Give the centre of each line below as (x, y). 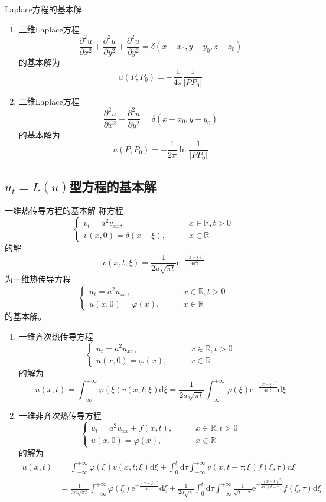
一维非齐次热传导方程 (60, 415)
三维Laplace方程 (49, 29)
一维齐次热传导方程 (56, 336)
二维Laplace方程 (49, 101)
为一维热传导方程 (38, 279)
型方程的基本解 (113, 186)
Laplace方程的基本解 (43, 9)
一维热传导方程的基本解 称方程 (64, 211)
